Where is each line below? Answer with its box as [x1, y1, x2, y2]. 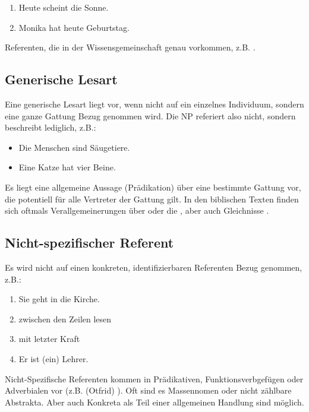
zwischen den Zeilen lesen [18, 312, 112, 325]
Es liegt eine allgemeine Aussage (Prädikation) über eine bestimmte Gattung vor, [5, 180, 301, 193]
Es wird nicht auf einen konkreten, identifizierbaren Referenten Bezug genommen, [5, 261, 302, 273]
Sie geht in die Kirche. [18, 293, 100, 305]
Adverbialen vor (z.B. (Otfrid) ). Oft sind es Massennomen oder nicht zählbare [5, 384, 292, 397]
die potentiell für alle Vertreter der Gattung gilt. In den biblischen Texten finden [5, 192, 299, 205]
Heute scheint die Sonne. [18, 1, 109, 13]
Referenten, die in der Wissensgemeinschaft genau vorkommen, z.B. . [5, 41, 256, 53]
